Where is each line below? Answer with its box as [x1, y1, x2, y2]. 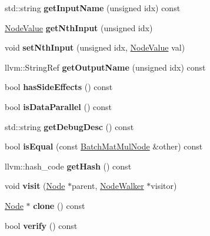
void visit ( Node [5, 180, 65, 192]
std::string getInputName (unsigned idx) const [5, 2, 181, 14]
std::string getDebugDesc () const [5, 120, 134, 132]
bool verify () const [5, 219, 78, 231]
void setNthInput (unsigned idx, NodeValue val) [5, 41, 185, 54]
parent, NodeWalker [72, 180, 144, 192]
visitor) [151, 180, 177, 192]
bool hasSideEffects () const [5, 81, 113, 93]
